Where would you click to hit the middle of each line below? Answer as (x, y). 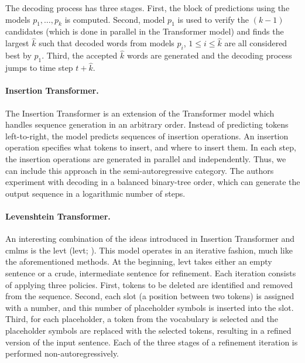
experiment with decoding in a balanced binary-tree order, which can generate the (153, 182)
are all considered (256, 43)
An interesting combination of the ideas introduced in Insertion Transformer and (150, 239)
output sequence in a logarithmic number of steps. (95, 193)
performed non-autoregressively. (62, 353)
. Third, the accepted (80, 55)
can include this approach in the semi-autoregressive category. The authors (140, 170)
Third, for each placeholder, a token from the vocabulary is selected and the (142, 319)
